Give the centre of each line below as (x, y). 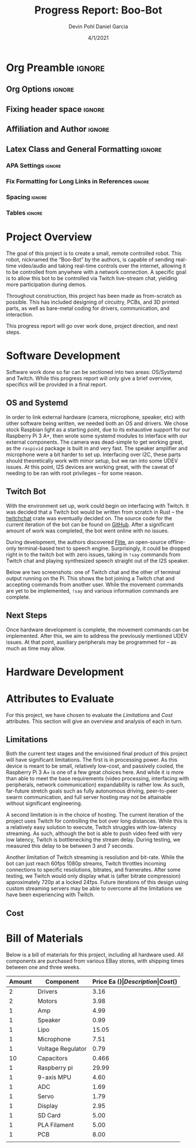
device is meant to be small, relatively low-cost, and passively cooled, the (95, 766)
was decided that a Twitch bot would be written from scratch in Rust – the (95, 512)
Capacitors (53, 1058)
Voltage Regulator (62, 1048)
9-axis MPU (54, 1077)
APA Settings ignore (34, 166)
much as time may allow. (36, 648)
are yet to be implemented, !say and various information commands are (92, 590)
